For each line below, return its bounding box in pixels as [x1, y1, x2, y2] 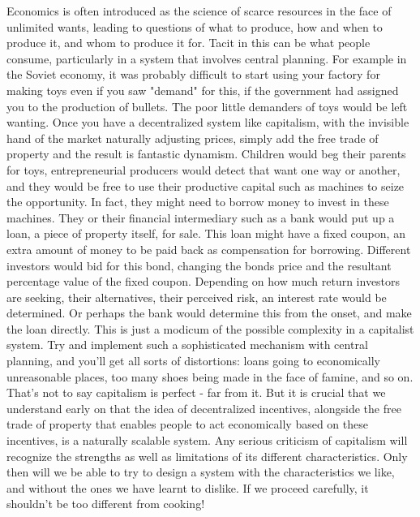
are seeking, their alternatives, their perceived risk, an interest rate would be [6, 288, 387, 305]
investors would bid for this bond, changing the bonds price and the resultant [6, 256, 392, 274]
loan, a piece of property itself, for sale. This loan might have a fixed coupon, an [6, 225, 405, 242]
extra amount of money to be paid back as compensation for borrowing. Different [6, 240, 411, 257]
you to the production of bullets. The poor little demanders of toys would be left [6, 97, 408, 114]
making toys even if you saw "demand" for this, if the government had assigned [6, 81, 399, 98]
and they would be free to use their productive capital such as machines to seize [6, 177, 405, 194]
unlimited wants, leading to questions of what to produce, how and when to [6, 18, 383, 35]
